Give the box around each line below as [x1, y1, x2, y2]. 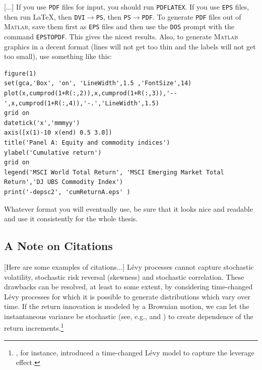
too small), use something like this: [4, 51, 112, 61]
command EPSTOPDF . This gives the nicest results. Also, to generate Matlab [4, 31, 238, 41]
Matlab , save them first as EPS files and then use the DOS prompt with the [4, 21, 234, 32]
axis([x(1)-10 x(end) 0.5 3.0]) [4, 129, 112, 137]
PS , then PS [96, 11, 131, 22]
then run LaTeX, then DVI [4, 11, 85, 22]
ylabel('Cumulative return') [4, 149, 102, 156]
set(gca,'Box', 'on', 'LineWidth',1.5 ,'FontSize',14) [4, 80, 192, 87]
